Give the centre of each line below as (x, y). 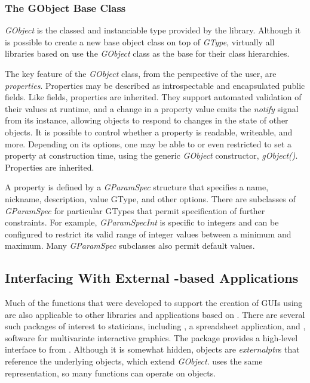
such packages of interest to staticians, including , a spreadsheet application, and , (155, 326)
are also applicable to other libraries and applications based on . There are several (155, 314)
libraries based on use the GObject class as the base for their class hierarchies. (147, 53)
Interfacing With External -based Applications (152, 278)
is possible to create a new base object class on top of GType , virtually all (140, 41)
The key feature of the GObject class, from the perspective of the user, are (141, 73)
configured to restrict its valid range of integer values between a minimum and (148, 234)
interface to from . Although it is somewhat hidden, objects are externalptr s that (152, 349)
